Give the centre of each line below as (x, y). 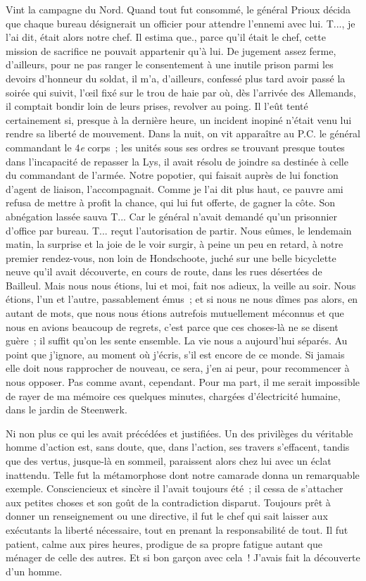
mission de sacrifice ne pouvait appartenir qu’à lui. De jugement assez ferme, (171, 50)
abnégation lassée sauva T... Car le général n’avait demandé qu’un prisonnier (172, 216)
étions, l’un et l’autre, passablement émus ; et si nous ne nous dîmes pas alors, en (182, 299)
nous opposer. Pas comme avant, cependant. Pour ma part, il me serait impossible (183, 382)
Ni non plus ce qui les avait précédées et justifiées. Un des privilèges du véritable (179, 433)
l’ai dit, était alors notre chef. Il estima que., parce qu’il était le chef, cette (166, 37)
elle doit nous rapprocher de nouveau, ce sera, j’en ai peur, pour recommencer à (178, 368)
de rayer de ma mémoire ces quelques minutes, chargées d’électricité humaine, (173, 395)
